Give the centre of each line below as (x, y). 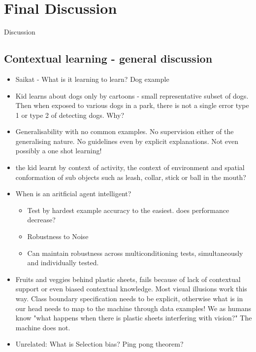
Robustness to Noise (58, 236)
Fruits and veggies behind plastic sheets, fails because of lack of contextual (128, 279)
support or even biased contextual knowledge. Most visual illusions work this (131, 289)
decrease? (41, 220)
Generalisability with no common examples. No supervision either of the (125, 131)
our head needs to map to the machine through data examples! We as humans (133, 308)
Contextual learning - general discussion (108, 58)
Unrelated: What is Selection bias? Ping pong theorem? (99, 344)
